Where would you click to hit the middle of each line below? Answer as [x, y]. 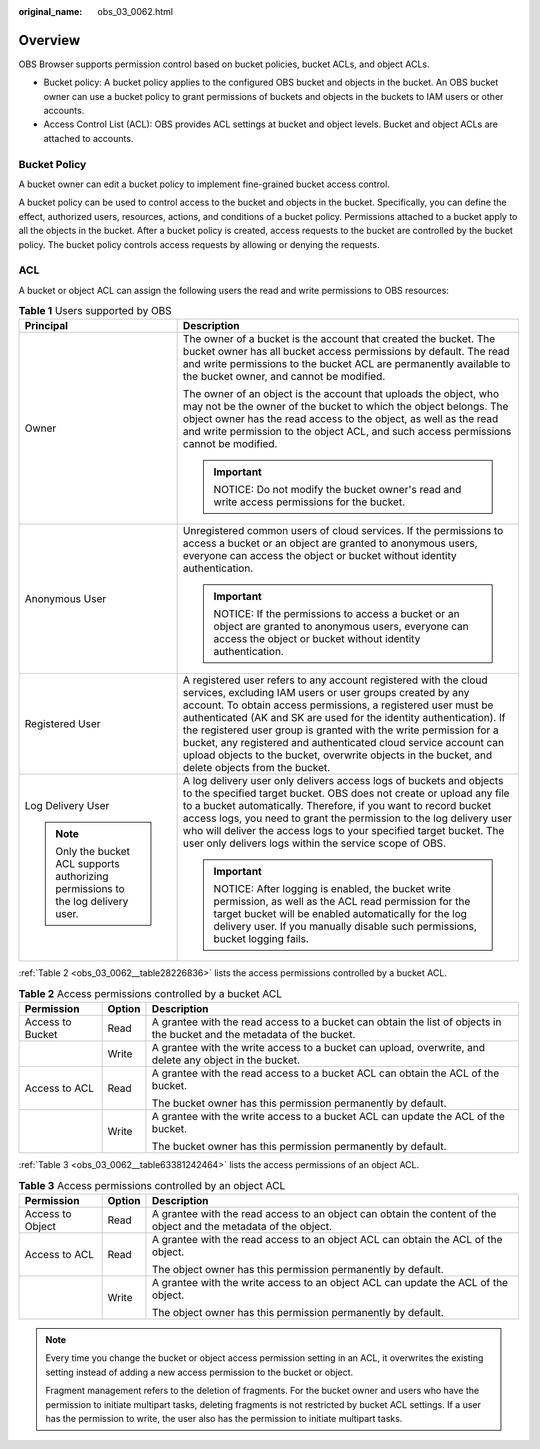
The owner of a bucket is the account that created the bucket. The [339, 339]
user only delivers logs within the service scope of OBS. [314, 843]
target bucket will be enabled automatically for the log [340, 914]
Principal [46, 326]
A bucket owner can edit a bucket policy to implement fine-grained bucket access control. [204, 184]
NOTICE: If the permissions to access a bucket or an [336, 614]
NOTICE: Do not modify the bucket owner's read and [337, 490]
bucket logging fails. [261, 939]
